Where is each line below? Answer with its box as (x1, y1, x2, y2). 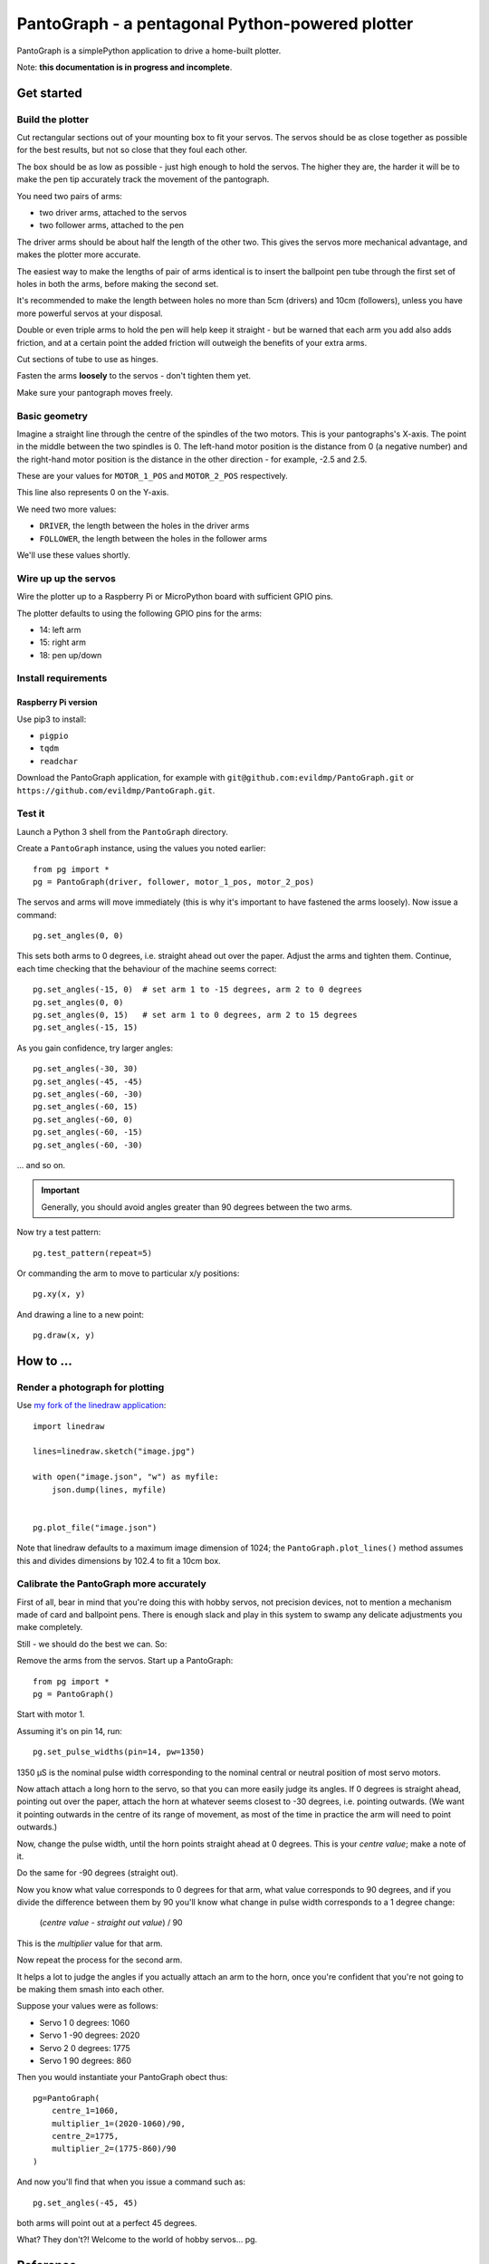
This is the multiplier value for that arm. (16, 1938, 163, 1949)
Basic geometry (16, 409, 88, 422)
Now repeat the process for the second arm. (16, 1954, 183, 1965)
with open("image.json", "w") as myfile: (33, 1472, 219, 1482)
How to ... (16, 1353, 72, 1368)
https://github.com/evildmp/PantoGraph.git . (16, 784, 216, 796)
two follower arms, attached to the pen (39, 220, 185, 231)
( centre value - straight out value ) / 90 (39, 1917, 183, 1928)
